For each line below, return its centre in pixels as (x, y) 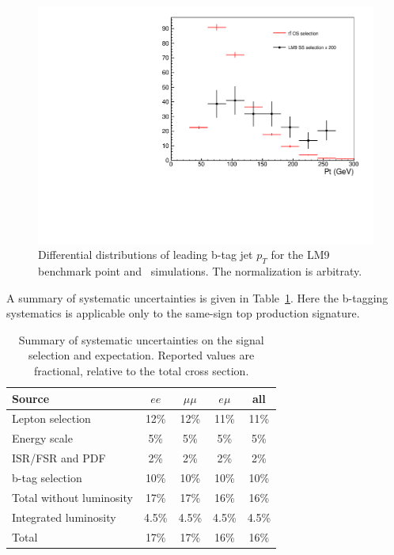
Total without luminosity (72, 497)
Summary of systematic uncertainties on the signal (141, 339)
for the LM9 (300, 255)
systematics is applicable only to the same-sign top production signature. (183, 313)
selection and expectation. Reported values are (142, 355)
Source (31, 398)
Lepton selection (51, 418)
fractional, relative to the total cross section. (141, 371)
